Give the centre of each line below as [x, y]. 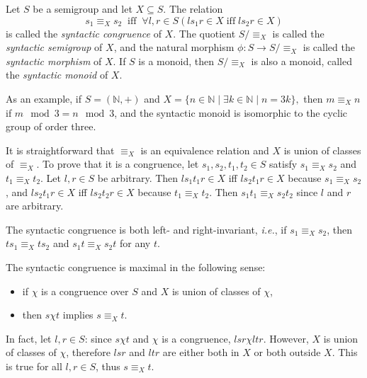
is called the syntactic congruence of [84, 33]
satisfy [283, 164]
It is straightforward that [60, 150]
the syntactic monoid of [57, 75]
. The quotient [204, 33]
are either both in [201, 352]
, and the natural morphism [174, 47]
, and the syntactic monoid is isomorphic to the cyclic [231, 112]
